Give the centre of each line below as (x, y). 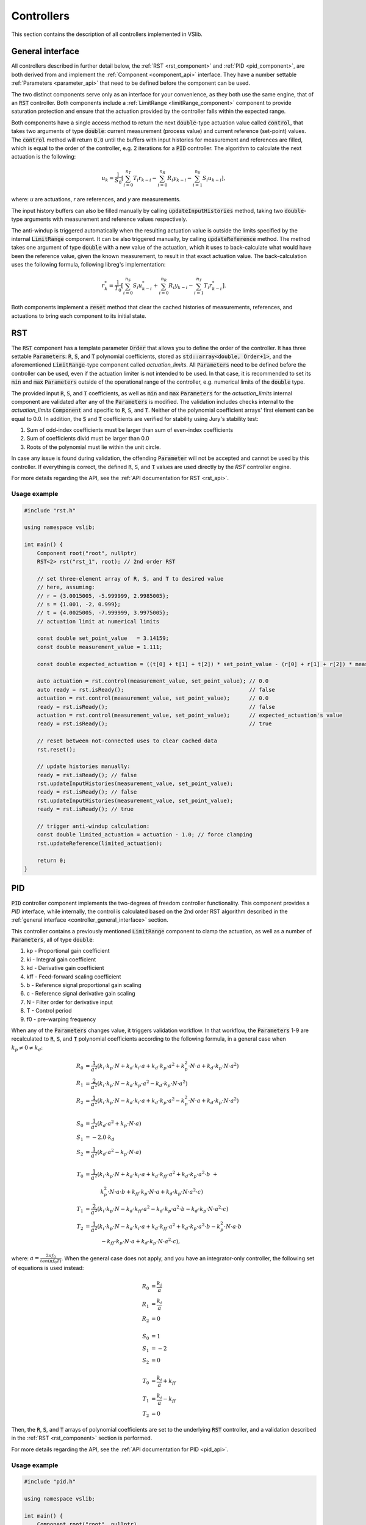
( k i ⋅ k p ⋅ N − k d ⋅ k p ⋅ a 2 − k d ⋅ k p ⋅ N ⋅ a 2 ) (142, 1083)
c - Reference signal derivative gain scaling (81, 994)
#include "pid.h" (50, 1482)
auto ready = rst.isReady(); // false (156, 690)
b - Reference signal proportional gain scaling (84, 985)
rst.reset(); (56, 749)
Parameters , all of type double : (53, 940)
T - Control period (49, 1011)
